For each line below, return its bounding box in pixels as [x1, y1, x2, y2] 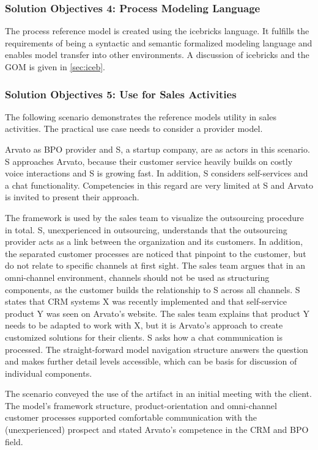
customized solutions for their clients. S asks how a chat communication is [5, 330, 283, 343]
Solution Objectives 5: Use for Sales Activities [5, 86, 237, 101]
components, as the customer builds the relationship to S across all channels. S [5, 283, 300, 296]
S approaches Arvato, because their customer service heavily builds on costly [5, 154, 293, 167]
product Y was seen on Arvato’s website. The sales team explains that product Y [5, 307, 309, 319]
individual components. [5, 366, 92, 379]
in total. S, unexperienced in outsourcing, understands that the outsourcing [5, 223, 287, 236]
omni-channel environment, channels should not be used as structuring [5, 270, 270, 283]
